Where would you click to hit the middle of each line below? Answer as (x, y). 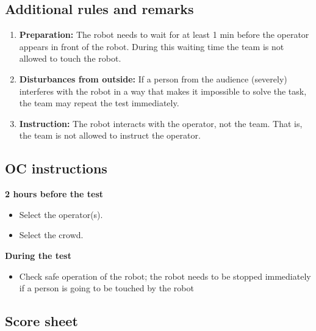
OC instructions (56, 168)
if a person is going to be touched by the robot (106, 288)
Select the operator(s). (61, 214)
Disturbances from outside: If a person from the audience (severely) (153, 78)
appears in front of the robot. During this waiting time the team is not (152, 46)
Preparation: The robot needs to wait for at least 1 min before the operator (164, 35)
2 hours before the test (54, 194)
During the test (38, 255)
